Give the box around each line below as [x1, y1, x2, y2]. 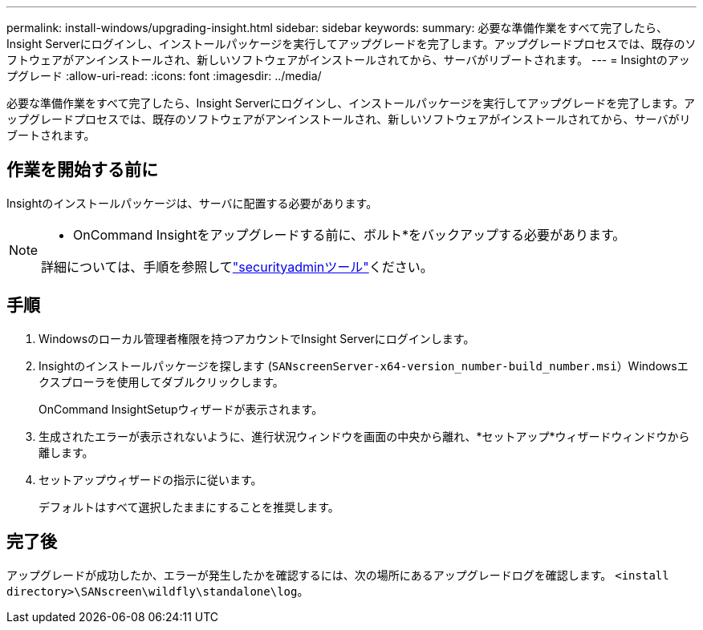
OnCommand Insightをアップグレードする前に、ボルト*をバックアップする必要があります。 [73, 226, 626, 243]
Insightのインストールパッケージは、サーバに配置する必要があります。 [6, 196, 378, 210]
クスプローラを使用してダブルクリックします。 [39, 374, 284, 389]
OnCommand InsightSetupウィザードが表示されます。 [39, 402, 323, 416]
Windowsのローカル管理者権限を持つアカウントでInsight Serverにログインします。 [39, 331, 475, 345]
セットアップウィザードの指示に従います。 [39, 472, 262, 487]
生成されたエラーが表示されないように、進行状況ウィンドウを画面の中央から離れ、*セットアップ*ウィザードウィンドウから [39, 429, 690, 443]
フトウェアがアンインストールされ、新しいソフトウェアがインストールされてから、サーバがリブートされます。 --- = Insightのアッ [6, 53, 690, 67]
